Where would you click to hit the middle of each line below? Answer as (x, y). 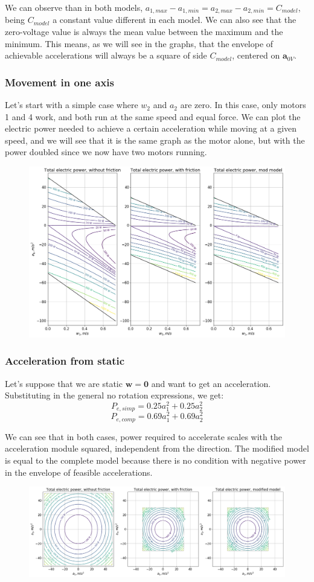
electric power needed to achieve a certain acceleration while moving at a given (151, 128)
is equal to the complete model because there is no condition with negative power (155, 460)
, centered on (256, 55)
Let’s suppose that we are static (64, 383)
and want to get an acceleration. (211, 383)
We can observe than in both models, (74, 7)
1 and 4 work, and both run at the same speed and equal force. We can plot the (153, 116)
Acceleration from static (65, 361)
